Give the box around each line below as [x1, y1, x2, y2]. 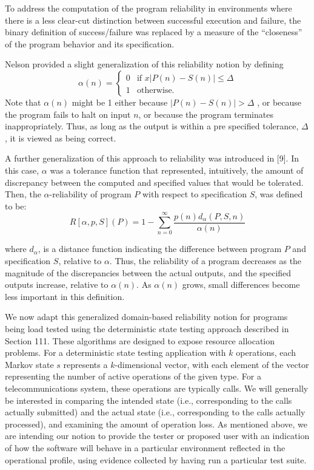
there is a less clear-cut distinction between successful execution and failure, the [5, 13, 301, 26]
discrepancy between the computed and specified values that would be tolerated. [5, 175, 304, 188]
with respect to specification [142, 188, 247, 200]
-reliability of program [49, 188, 132, 200]
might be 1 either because [72, 95, 168, 108]
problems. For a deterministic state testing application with [5, 346, 226, 359]
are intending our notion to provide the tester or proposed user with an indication [5, 429, 310, 442]
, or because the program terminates [138, 107, 273, 120]
